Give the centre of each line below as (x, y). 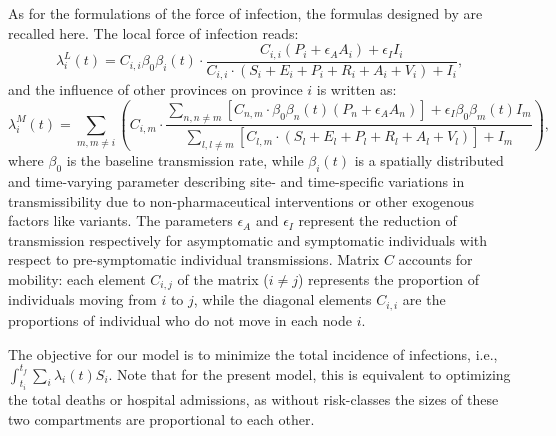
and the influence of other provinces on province (155, 89)
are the (424, 299)
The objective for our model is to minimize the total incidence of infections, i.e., (253, 353)
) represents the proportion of (388, 279)
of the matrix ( (223, 279)
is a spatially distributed (429, 160)
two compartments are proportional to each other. (161, 418)
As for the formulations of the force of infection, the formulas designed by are (245, 13)
